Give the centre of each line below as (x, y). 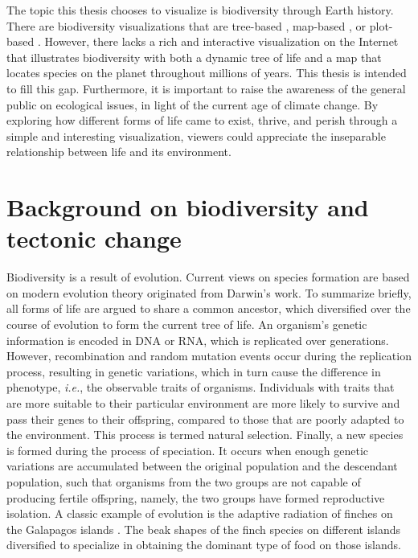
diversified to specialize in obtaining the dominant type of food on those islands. (204, 545)
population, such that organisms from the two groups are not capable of (184, 481)
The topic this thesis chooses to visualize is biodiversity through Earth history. (200, 10)
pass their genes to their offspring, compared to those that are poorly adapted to (205, 418)
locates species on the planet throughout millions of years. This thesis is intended (207, 73)
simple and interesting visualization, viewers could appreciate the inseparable (196, 135)
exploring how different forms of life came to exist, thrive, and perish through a (202, 120)
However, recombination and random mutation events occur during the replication (209, 356)
